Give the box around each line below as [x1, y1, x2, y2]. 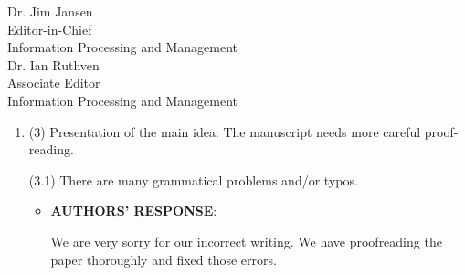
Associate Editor [7, 73, 100, 92]
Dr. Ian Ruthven [7, 55, 100, 74]
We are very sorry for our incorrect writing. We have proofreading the [50, 231, 442, 250]
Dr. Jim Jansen [7, 2, 93, 20]
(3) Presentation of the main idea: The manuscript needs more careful [28, 122, 421, 141]
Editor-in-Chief [7, 19, 92, 38]
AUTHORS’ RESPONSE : [50, 201, 217, 220]
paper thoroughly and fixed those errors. [50, 249, 277, 269]
